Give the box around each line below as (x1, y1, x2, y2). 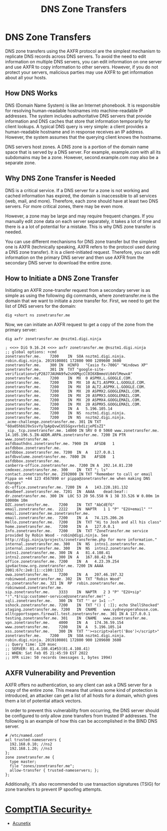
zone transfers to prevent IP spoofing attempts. (5, 787, 102, 793)
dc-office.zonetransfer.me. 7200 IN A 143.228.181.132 (5, 485, 128, 490)
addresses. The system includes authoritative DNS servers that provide (5, 113, 152, 119)
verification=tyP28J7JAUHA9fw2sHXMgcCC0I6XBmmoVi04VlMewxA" (5, 372, 133, 377)
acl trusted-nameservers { (5, 737, 61, 743)
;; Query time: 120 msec (5, 642, 57, 647)
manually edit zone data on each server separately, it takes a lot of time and (5, 218, 161, 224)
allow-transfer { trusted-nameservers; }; (9, 768, 99, 773)
